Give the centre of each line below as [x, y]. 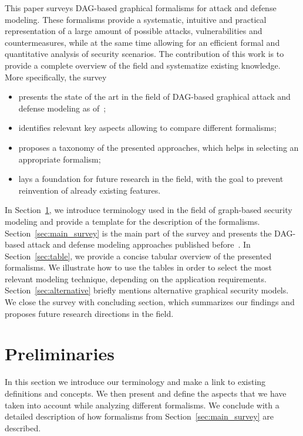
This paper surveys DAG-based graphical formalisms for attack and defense [141, 8]
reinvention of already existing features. [90, 190]
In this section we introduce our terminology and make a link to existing [135, 382]
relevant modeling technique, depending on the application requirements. [136, 278]
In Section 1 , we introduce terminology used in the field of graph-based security [149, 210]
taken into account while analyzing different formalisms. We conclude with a [142, 405]
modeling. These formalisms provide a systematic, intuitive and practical [136, 19]
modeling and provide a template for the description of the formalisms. [132, 221]
